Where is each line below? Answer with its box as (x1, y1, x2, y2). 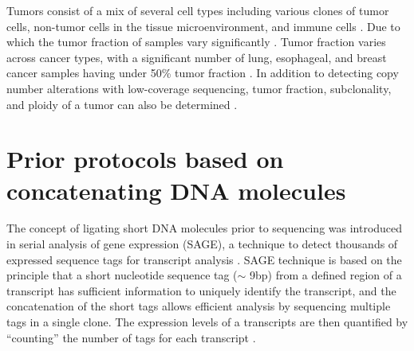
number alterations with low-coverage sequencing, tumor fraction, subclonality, (6, 80, 392, 96)
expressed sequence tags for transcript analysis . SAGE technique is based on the (6, 251, 402, 267)
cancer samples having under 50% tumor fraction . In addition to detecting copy (6, 64, 399, 81)
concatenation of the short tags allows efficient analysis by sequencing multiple (6, 298, 391, 314)
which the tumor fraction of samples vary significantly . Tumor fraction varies (6, 33, 386, 50)
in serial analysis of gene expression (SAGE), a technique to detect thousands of (6, 236, 398, 252)
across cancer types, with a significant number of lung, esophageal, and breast (6, 49, 387, 65)
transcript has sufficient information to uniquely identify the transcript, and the (6, 282, 396, 298)
